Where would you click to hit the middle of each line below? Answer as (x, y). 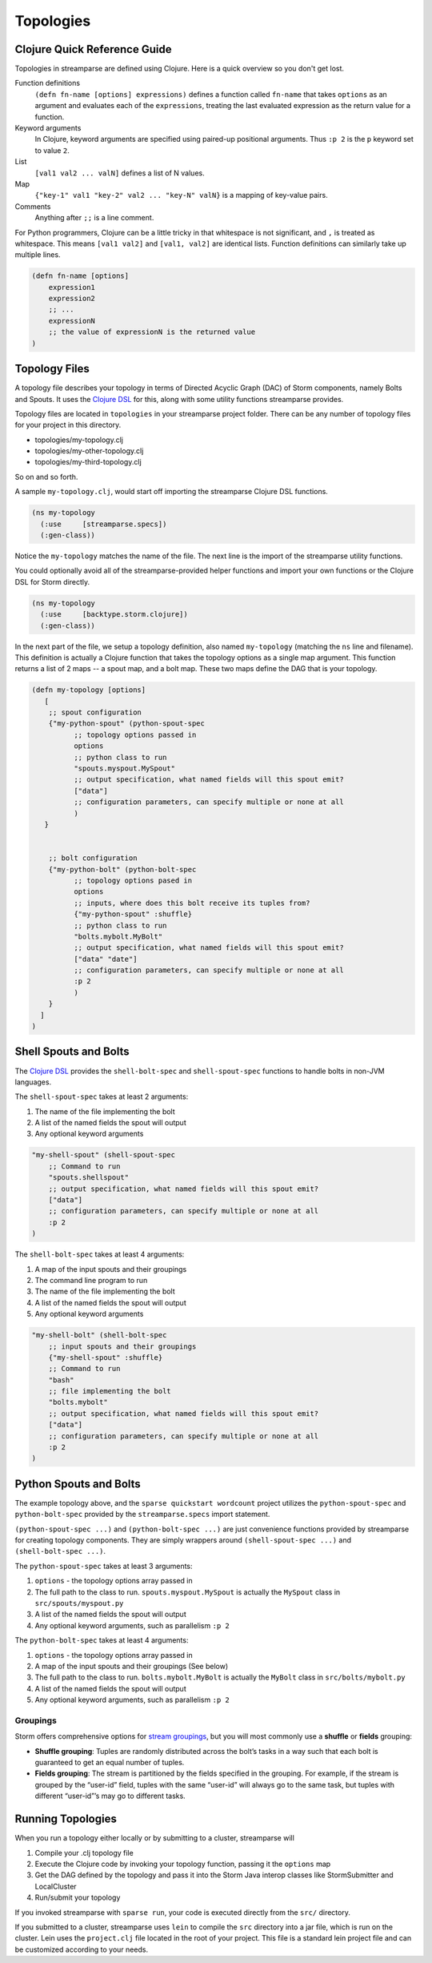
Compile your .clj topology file (84, 1852)
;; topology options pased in (132, 880)
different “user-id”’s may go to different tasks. (110, 1796)
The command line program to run (91, 1280)
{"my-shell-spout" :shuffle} (106, 1357)
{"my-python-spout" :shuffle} (132, 914)
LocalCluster (56, 1886)
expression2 (72, 299)
